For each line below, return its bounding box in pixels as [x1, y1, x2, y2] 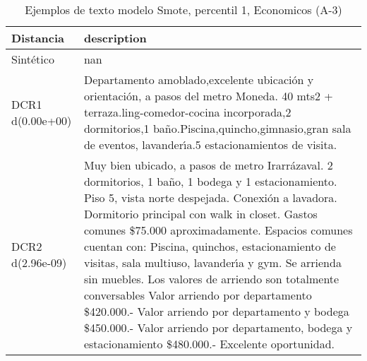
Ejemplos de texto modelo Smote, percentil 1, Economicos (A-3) [25, 1, 342, 18]
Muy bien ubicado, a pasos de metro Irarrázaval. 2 [83, 157, 333, 173]
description [83, 30, 147, 46]
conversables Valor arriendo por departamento [83, 287, 312, 303]
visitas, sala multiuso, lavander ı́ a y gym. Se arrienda [83, 254, 342, 271]
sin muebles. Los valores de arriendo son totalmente [83, 271, 339, 287]
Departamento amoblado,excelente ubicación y [83, 71, 314, 88]
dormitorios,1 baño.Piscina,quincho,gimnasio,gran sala [83, 120, 351, 136]
